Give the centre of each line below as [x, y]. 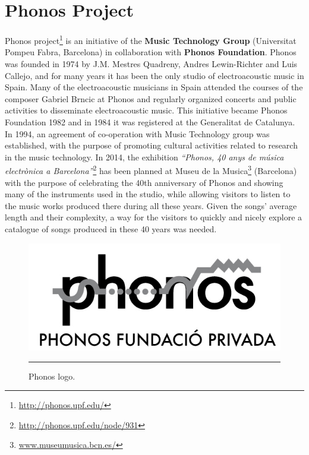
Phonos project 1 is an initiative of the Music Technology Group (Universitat [151, 40]
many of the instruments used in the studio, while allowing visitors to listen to [148, 194]
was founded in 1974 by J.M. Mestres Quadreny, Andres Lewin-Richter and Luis [151, 63]
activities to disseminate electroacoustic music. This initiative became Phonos [146, 110]
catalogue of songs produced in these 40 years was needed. [111, 228]
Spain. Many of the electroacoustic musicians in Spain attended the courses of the [154, 87]
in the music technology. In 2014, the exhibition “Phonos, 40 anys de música [144, 157]
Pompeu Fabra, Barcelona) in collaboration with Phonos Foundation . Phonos [151, 52]
